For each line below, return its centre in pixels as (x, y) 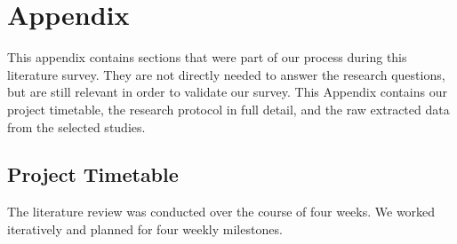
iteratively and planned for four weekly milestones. (145, 228)
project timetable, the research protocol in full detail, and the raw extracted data (228, 109)
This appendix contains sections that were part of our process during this (207, 57)
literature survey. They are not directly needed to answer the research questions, (226, 74)
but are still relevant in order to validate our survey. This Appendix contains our (227, 92)
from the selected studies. (76, 126)
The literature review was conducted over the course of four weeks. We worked (221, 212)
